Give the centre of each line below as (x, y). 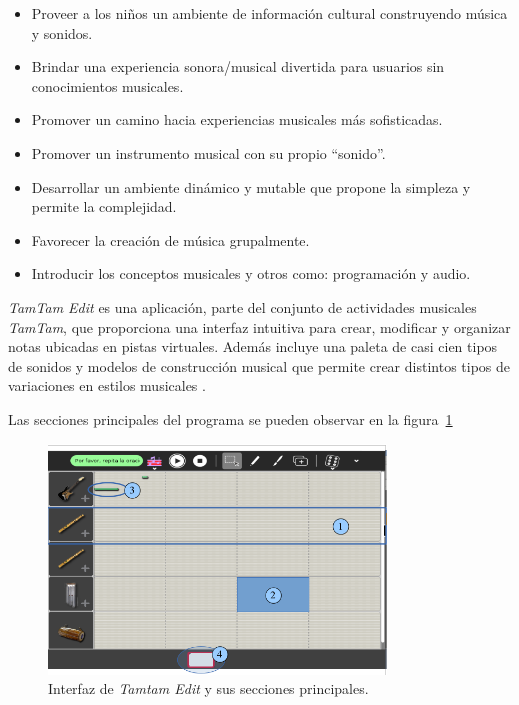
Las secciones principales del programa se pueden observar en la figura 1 (230, 418)
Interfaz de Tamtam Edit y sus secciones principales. (208, 688)
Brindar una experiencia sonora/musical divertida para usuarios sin (238, 66)
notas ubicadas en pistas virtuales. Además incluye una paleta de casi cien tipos (253, 346)
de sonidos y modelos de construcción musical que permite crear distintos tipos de (259, 365)
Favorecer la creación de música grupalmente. (170, 239)
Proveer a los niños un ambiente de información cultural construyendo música (269, 13)
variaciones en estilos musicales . (107, 385)
